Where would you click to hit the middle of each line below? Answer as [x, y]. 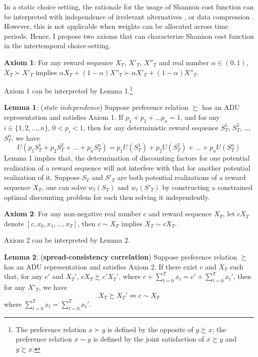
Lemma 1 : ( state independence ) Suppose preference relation [96, 107]
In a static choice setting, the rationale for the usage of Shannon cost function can [129, 6]
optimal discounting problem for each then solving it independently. [107, 197]
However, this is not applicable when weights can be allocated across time [116, 26]
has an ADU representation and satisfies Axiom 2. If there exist [101, 266]
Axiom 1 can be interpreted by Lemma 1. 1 [68, 90]
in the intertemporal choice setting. [58, 45]
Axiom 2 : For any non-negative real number [73, 214]
